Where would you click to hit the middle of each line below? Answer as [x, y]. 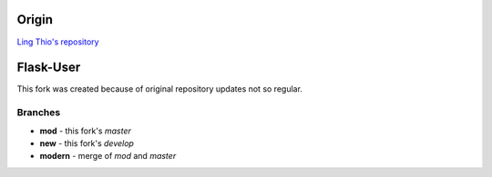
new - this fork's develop [87, 143]
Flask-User [49, 68]
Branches [39, 113]
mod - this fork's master [85, 131]
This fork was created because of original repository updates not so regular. [159, 89]
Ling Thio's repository [58, 42]
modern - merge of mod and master [108, 156]
